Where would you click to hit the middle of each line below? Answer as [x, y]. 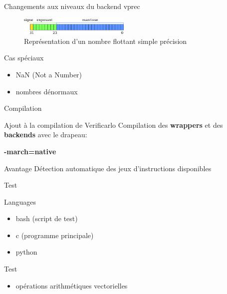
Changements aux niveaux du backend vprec [72, 6]
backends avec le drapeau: [46, 135]
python [26, 252]
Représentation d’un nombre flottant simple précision [106, 41]
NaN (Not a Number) [49, 74]
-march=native [30, 151]
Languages [20, 201]
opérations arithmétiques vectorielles [72, 285]
